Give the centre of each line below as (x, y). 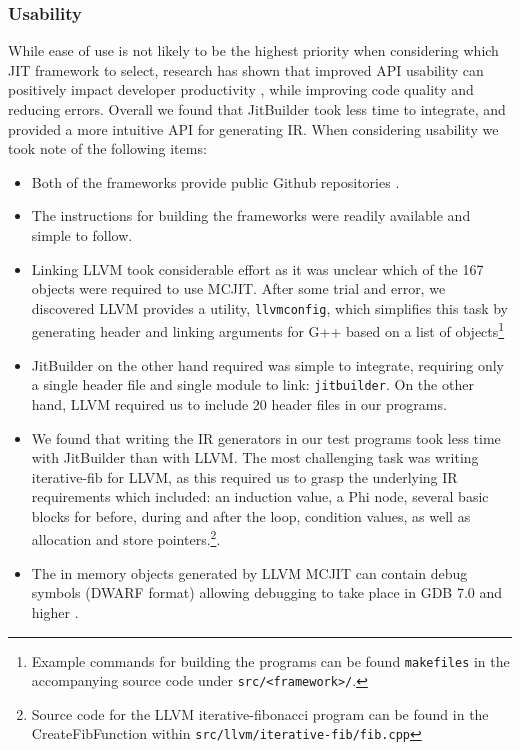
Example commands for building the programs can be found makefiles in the (270, 660)
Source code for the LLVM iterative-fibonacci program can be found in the (260, 713)
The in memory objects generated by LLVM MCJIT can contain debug (249, 572)
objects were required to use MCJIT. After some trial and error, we (238, 288)
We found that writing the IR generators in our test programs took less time (266, 437)
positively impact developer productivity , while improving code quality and (241, 89)
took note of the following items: (107, 148)
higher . (55, 611)
